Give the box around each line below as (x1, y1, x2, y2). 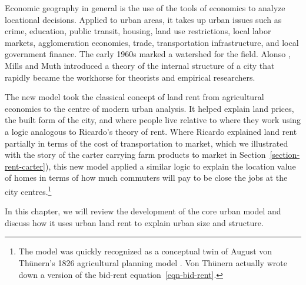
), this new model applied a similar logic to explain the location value (45, 160, 296, 172)
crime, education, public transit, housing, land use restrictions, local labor (5, 25, 271, 37)
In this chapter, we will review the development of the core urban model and (5, 205, 281, 217)
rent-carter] (5, 160, 45, 172)
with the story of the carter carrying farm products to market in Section (5, 148, 266, 161)
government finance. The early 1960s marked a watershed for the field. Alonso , (5, 48, 291, 60)
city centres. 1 (5, 183, 52, 197)
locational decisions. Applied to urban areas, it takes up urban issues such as (5, 13, 282, 25)
